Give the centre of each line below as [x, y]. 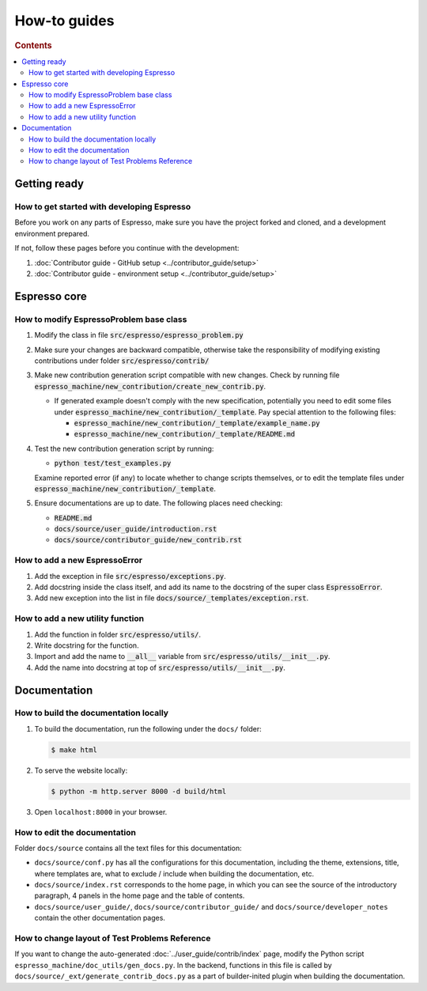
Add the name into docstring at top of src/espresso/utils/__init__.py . [160, 668]
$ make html [74, 750]
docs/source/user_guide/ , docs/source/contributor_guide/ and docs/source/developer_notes [211, 906]
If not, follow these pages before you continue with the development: [127, 248]
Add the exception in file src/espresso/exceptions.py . [130, 576]
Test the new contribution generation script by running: [124, 448]
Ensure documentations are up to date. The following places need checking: [159, 503]
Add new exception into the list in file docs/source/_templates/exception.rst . [172, 598]
